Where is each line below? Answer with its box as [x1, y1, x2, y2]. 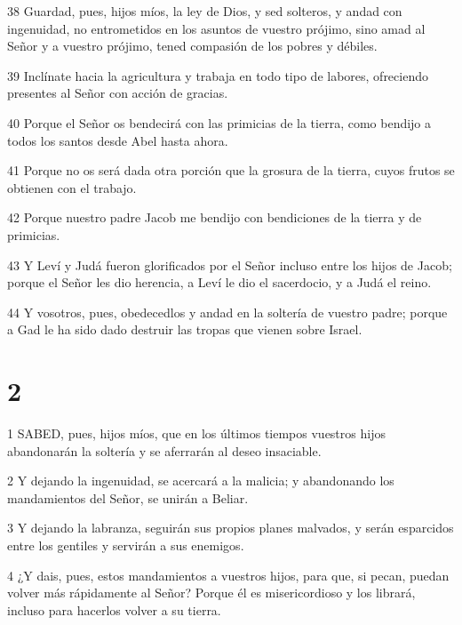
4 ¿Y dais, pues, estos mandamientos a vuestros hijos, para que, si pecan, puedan [7, 565, 450, 584]
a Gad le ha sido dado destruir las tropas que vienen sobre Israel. [7, 320, 362, 339]
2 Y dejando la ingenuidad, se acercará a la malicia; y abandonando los [7, 471, 394, 490]
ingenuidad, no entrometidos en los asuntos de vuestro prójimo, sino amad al [7, 19, 426, 37]
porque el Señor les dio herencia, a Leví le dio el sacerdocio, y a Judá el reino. [7, 273, 432, 292]
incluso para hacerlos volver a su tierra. [7, 600, 221, 619]
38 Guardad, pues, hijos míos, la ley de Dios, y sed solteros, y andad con [7, 2, 402, 20]
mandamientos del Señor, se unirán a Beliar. [7, 488, 249, 507]
